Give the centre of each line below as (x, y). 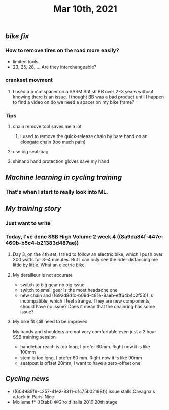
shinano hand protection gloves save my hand (61, 161)
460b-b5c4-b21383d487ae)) (42, 243)
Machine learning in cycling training (64, 177)
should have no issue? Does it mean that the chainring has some (88, 306)
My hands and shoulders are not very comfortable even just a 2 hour (84, 331)
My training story (33, 209)
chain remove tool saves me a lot (47, 127)
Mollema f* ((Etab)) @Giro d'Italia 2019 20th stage (65, 402)
